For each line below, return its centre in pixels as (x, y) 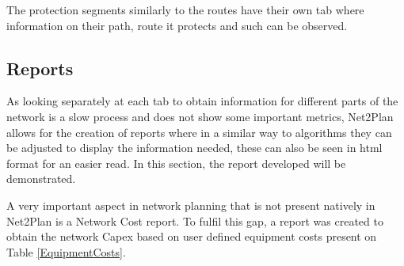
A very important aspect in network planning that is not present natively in (191, 205)
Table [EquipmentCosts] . (66, 251)
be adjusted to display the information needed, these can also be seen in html (194, 148)
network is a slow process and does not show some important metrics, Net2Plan (200, 116)
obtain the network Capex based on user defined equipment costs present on (192, 236)
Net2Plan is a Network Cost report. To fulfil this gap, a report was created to (195, 220)
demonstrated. (41, 179)
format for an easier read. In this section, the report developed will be (176, 163)
